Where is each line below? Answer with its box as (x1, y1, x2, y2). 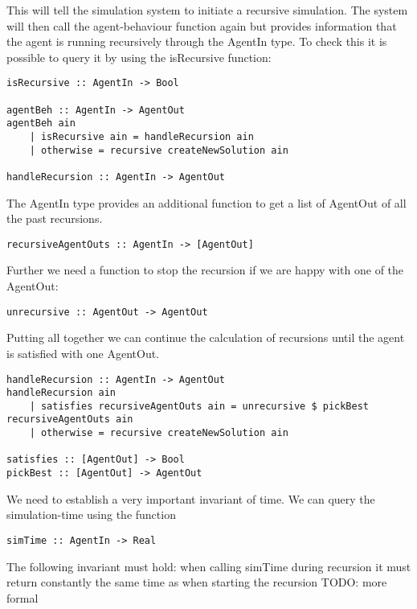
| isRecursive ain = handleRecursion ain (29, 131, 254, 142)
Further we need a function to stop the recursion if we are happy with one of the (6, 261, 404, 278)
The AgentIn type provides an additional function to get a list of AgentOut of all (6, 194, 407, 211)
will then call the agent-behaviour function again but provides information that (6, 17, 397, 34)
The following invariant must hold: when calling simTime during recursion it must (6, 558, 411, 574)
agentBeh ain (6, 117, 76, 130)
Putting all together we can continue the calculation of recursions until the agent (6, 329, 405, 346)
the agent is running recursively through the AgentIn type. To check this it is (6, 33, 387, 50)
